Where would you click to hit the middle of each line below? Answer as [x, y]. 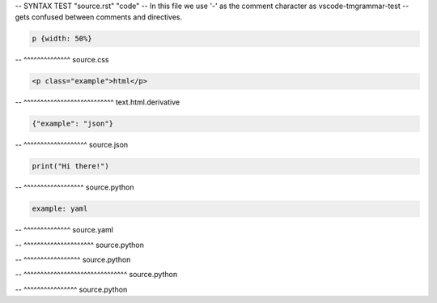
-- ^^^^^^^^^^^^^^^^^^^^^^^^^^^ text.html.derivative [98, 102]
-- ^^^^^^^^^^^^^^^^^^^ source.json [72, 145]
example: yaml [60, 209]
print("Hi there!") [70, 166]
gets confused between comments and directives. [99, 17]
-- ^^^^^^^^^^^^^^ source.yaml [64, 230]
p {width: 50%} [62, 39]
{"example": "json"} [72, 124]
